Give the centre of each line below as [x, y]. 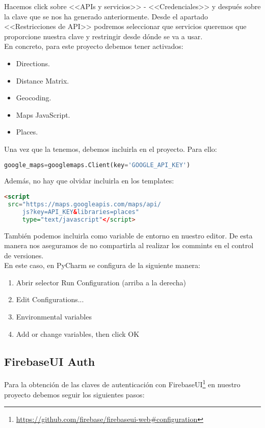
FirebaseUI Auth [50, 361]
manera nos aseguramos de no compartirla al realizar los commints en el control [129, 245]
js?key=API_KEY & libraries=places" [81, 212]
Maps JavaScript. [43, 114]
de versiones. [24, 255]
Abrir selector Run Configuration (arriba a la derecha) [101, 282]
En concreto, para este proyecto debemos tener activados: [94, 46]
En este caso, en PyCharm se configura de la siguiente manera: [102, 265]
